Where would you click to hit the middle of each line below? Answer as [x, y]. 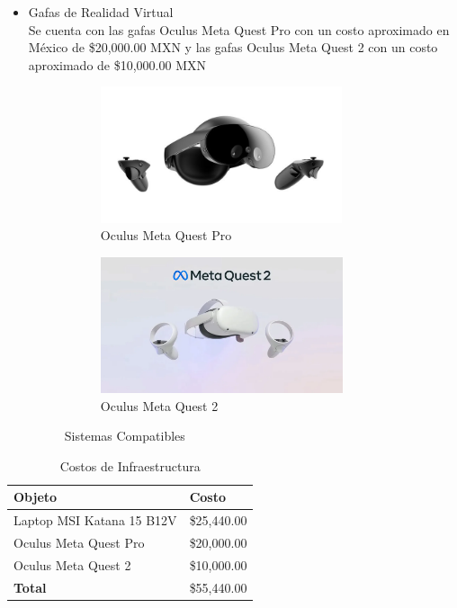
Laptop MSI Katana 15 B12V [95, 520]
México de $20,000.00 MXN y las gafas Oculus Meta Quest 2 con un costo [233, 47]
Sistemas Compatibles [125, 436]
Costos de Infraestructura [130, 465]
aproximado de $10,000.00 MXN [117, 64]
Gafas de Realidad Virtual [101, 12]
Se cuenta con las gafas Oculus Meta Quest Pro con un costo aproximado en [239, 29]
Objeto [36, 497]
